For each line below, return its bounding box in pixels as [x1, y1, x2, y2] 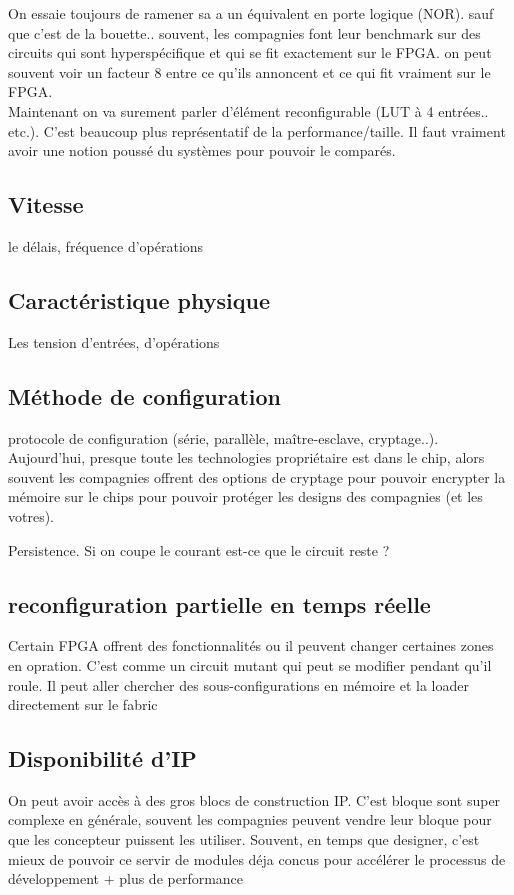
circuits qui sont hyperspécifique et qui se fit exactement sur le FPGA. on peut [8, 42, 492, 63]
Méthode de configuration [8, 380, 282, 411]
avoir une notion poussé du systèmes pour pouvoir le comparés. [8, 140, 396, 161]
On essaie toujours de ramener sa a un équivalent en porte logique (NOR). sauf [8, 3, 494, 23]
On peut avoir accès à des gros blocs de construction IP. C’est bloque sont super [8, 789, 501, 810]
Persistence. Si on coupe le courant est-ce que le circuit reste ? [8, 539, 390, 560]
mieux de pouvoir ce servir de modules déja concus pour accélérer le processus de [8, 848, 506, 869]
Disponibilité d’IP [8, 743, 197, 774]
